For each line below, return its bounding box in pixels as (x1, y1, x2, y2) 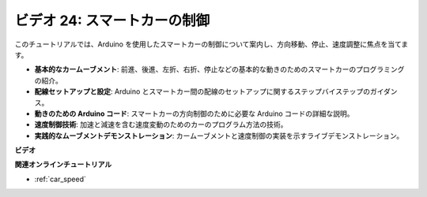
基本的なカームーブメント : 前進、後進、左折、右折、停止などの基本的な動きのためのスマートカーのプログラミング (34, 65, 405, 74)
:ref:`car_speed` (34, 174, 86, 184)
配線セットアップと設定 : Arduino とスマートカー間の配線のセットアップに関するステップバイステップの (34, 87, 371, 96)
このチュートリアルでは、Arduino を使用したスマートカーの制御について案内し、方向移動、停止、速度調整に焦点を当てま (14, 39, 409, 49)
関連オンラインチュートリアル (14, 160, 112, 169)
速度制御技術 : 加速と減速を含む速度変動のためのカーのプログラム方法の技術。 (34, 120, 288, 129)
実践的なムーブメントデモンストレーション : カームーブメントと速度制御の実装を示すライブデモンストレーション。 (34, 131, 403, 140)
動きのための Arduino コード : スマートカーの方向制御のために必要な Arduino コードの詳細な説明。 (34, 109, 355, 118)
